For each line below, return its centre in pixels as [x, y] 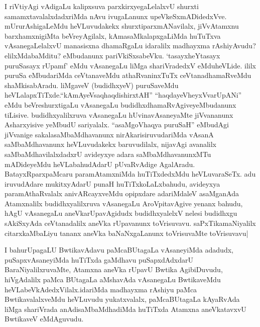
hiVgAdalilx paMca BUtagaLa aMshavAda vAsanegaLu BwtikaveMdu [113, 279]
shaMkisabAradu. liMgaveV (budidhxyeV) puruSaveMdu [92, 85]
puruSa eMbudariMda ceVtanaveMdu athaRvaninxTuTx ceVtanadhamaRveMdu [128, 75]
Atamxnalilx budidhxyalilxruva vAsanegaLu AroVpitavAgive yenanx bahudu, [124, 203]
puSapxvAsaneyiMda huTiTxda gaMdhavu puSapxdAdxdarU [99, 259]
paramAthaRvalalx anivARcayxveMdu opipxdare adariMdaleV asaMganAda [122, 193]
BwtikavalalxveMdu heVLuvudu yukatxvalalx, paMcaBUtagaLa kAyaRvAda [122, 299]
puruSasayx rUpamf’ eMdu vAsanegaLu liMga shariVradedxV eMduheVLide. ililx [130, 65]
